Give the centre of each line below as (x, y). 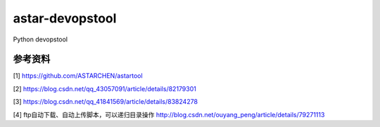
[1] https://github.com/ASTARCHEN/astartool (78, 76)
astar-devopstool (65, 18)
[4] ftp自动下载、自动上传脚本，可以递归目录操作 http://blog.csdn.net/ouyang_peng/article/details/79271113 (169, 114)
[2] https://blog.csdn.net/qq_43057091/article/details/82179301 (104, 88)
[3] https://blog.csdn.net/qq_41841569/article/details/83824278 (106, 102)
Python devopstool (40, 39)
